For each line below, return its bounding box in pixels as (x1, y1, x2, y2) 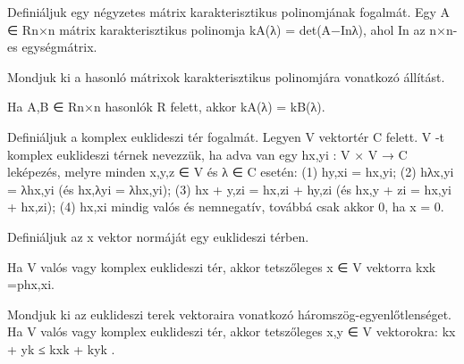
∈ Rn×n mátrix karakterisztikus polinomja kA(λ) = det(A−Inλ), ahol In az (7, 20, 426, 38)
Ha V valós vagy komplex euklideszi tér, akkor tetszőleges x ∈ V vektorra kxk (7, 257, 436, 276)
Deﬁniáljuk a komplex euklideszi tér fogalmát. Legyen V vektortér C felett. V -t (7, 127, 445, 145)
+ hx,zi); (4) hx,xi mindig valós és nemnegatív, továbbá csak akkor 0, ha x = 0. (7, 197, 444, 216)
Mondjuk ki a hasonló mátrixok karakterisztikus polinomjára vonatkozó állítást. (7, 67, 445, 86)
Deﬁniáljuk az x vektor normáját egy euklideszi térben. (7, 227, 309, 245)
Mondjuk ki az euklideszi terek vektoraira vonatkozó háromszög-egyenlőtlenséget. (7, 304, 451, 323)
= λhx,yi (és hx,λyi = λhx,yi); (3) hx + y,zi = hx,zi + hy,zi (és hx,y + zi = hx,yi (7, 179, 451, 198)
